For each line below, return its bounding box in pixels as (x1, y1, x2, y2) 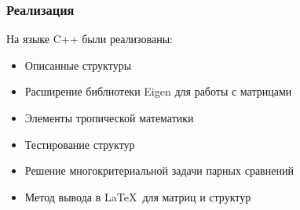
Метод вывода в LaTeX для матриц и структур (24, 188, 251, 205)
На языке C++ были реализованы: (6, 31, 173, 47)
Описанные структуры (24, 56, 132, 73)
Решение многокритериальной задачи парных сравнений (24, 162, 294, 179)
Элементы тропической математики (24, 110, 194, 125)
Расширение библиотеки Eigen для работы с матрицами (24, 83, 292, 100)
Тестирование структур (24, 136, 135, 152)
